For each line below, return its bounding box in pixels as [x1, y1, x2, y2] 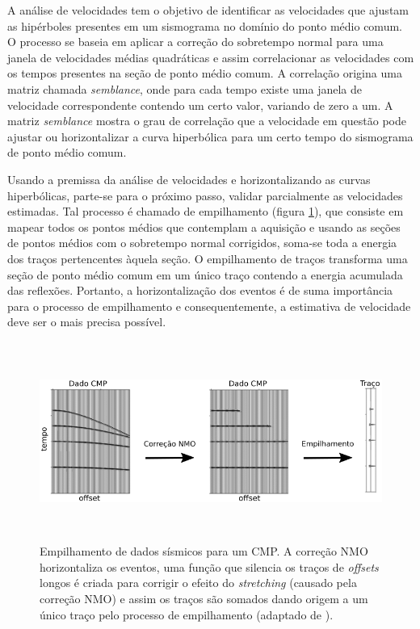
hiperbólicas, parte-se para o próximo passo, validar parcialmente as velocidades [7, 187, 403, 203]
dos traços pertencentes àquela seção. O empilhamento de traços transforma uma [7, 250, 408, 266]
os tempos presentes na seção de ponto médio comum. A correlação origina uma [7, 65, 402, 82]
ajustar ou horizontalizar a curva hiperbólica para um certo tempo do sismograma [7, 128, 414, 145]
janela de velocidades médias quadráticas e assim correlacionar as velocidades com [7, 48, 414, 65]
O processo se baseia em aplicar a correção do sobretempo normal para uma [7, 33, 384, 50]
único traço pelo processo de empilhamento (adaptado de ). [40, 606, 334, 623]
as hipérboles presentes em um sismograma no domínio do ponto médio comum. [7, 17, 402, 34]
